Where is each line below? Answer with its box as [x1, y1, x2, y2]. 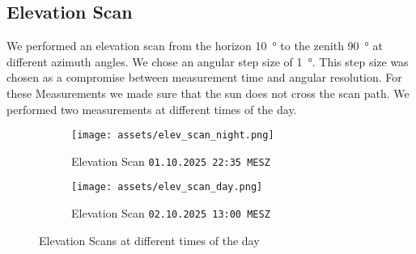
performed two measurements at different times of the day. [6, 100, 297, 117]
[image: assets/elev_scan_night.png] [71, 129, 274, 142]
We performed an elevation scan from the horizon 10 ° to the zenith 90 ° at [6, 37, 383, 54]
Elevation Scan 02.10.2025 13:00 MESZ [71, 205, 270, 222]
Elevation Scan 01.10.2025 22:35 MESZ [71, 152, 270, 169]
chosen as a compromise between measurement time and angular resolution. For [6, 69, 402, 86]
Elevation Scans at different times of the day [39, 231, 260, 248]
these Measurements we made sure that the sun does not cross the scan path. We [6, 84, 410, 101]
